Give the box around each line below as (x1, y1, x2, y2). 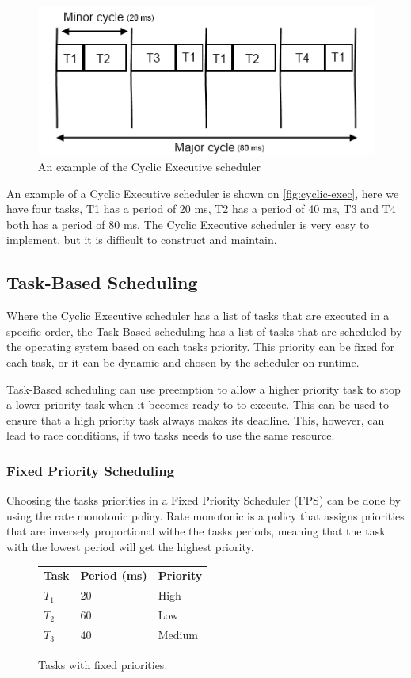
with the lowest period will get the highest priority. (6, 538, 254, 554)
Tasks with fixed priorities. (38, 656, 168, 672)
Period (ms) (80, 567, 147, 584)
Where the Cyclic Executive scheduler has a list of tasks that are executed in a (6, 307, 390, 324)
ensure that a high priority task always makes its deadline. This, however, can (6, 411, 385, 428)
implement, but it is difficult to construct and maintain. (6, 231, 277, 248)
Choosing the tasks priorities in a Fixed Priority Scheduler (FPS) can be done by (6, 492, 401, 508)
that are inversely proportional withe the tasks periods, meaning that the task (6, 523, 386, 539)
